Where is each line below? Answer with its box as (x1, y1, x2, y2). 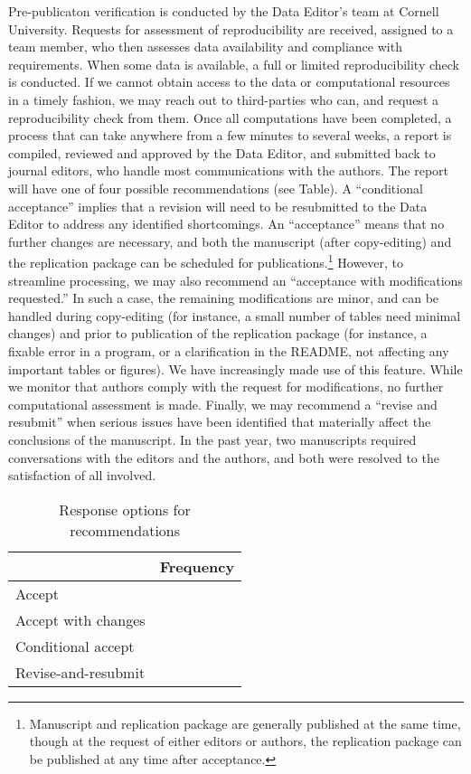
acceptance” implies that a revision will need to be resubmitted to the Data (8, 196, 428, 215)
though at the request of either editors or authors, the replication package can (29, 732, 462, 750)
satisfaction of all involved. (8, 466, 156, 485)
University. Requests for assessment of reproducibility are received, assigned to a (8, 19, 454, 38)
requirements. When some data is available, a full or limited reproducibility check (8, 54, 459, 73)
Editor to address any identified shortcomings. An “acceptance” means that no (8, 214, 445, 233)
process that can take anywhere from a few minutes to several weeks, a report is (8, 126, 452, 145)
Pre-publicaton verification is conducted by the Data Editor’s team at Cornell (8, 2, 439, 20)
